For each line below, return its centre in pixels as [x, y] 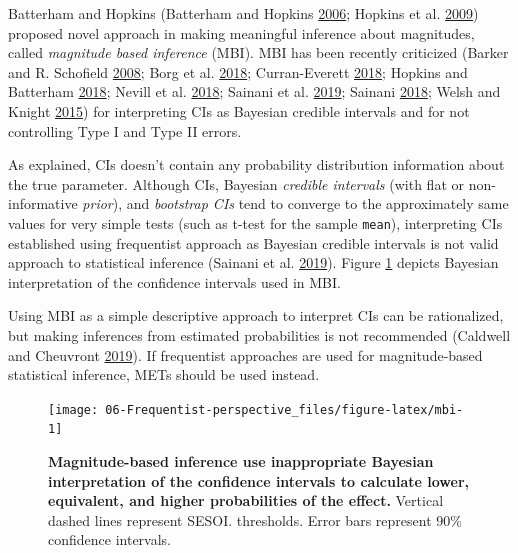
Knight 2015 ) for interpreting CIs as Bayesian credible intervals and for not [239, 110]
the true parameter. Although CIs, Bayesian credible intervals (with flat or [236, 183]
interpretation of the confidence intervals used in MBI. [174, 281]
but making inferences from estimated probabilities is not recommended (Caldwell [259, 334]
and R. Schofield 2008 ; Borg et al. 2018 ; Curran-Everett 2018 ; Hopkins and [238, 71]
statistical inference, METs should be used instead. [164, 374]
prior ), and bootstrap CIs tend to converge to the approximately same [295, 203]
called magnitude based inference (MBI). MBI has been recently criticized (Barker [258, 52]
